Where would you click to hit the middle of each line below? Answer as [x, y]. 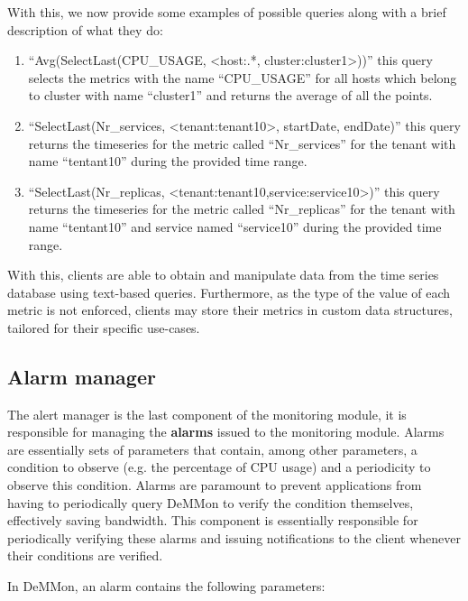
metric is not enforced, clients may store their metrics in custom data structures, [230, 310]
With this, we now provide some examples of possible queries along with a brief [227, 12]
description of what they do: [85, 29]
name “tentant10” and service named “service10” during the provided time [235, 226]
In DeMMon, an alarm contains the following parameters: [166, 586]
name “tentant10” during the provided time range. [168, 161]
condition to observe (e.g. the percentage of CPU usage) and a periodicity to [219, 467]
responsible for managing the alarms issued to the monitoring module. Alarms [226, 432]
